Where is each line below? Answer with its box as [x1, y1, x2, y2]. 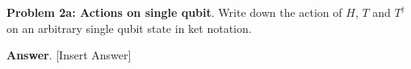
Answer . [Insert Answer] [6, 47, 132, 63]
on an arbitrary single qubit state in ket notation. [6, 19, 252, 36]
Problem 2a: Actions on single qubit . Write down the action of [6, 4, 342, 20]
